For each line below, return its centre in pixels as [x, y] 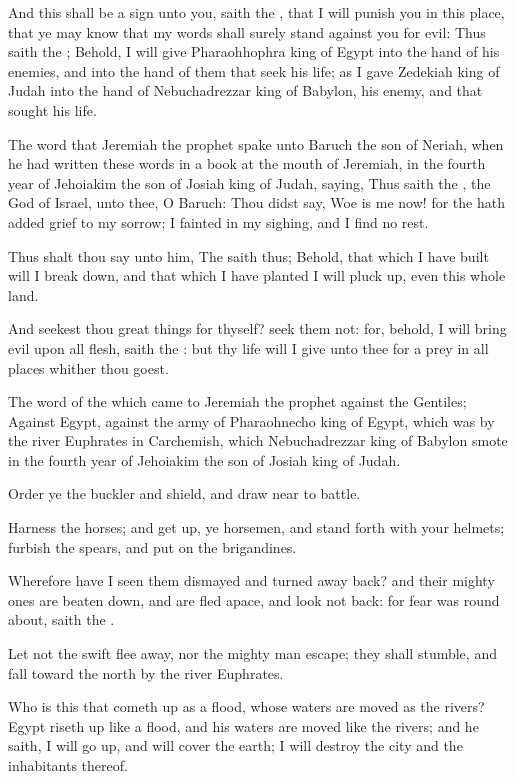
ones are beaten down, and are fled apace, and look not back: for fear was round [254, 599]
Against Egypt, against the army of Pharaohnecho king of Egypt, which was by [251, 420]
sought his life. [52, 109]
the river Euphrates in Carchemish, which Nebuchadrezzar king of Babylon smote [258, 440]
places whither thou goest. [88, 367]
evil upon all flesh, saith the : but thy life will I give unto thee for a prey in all [248, 347]
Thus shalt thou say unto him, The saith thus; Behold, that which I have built [248, 255]
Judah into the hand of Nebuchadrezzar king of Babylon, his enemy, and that [245, 90]
